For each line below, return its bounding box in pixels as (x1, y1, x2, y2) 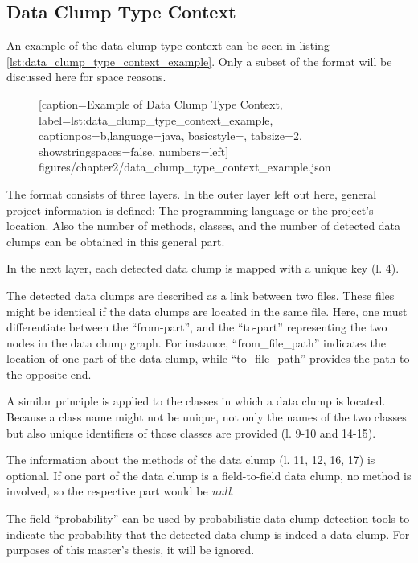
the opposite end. (6, 365, 92, 382)
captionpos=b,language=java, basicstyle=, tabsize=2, (39, 127, 302, 144)
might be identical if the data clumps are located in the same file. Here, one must (6, 302, 408, 319)
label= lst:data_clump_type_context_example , (39, 111, 273, 128)
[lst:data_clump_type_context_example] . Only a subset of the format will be (6, 52, 392, 69)
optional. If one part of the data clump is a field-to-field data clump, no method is (6, 466, 412, 483)
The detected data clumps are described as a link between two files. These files (6, 286, 395, 303)
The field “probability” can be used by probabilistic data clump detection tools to (6, 510, 410, 527)
